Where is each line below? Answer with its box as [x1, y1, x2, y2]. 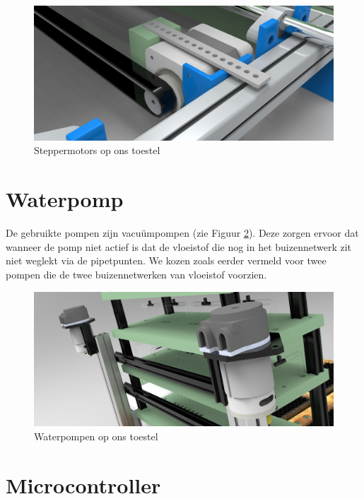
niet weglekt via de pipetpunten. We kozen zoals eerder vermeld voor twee [6, 253, 327, 268]
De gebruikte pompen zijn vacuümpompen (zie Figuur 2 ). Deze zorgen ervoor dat [6, 225, 359, 240]
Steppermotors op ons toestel [34, 143, 160, 158]
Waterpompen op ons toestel [34, 429, 158, 444]
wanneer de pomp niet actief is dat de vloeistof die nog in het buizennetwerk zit [6, 239, 352, 254]
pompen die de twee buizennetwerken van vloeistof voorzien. [6, 266, 267, 281]
